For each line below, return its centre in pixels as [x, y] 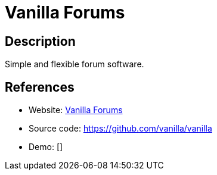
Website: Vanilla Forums [76, 110]
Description [40, 41]
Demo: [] [46, 147]
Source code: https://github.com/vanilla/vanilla [120, 129]
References [40, 87]
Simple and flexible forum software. [75, 64]
